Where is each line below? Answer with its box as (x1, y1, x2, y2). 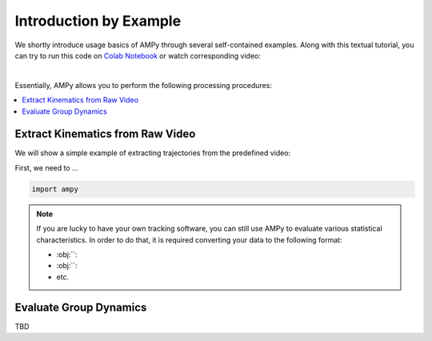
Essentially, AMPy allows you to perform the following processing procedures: (14, 80, 272, 90)
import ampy (31, 184, 79, 194)
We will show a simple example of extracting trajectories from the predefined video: (14, 148, 291, 158)
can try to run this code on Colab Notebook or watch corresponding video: (14, 50, 262, 60)
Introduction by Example (14, 12, 182, 30)
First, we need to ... (14, 162, 79, 172)
